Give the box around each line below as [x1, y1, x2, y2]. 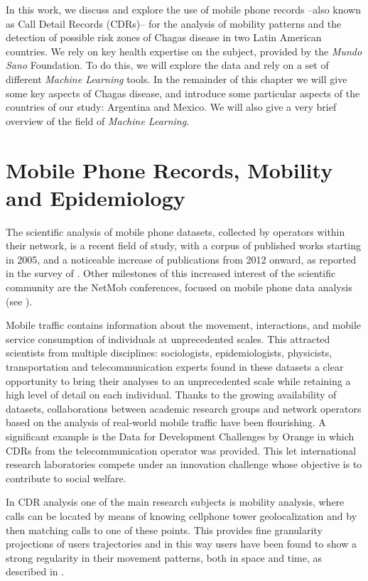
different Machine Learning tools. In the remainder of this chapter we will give [6, 71, 347, 86]
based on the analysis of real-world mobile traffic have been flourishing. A [6, 415, 326, 430]
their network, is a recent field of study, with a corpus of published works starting [6, 238, 362, 253]
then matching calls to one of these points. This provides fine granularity [6, 522, 323, 537]
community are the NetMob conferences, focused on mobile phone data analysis [6, 280, 352, 295]
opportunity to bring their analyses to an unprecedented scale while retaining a [6, 373, 351, 388]
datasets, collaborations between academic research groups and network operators [6, 401, 362, 416]
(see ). [6, 293, 33, 308]
